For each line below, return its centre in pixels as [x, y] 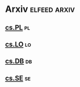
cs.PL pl [18, 28]
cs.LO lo [18, 44]
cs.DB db [19, 61]
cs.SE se [18, 78]
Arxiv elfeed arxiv [40, 9]
